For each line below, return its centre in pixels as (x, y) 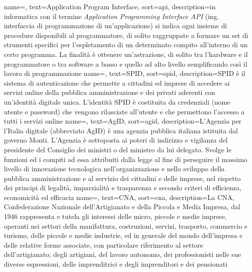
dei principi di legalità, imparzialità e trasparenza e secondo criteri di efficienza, (123, 188)
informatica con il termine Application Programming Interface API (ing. (112, 16)
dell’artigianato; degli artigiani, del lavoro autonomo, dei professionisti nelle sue (123, 254)
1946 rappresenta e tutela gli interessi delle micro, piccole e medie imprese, (115, 216)
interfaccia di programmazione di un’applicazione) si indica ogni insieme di (116, 26)
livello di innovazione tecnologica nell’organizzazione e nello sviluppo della (114, 169)
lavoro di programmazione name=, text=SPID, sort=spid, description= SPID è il (125, 73)
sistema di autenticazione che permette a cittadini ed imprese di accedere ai (117, 82)
